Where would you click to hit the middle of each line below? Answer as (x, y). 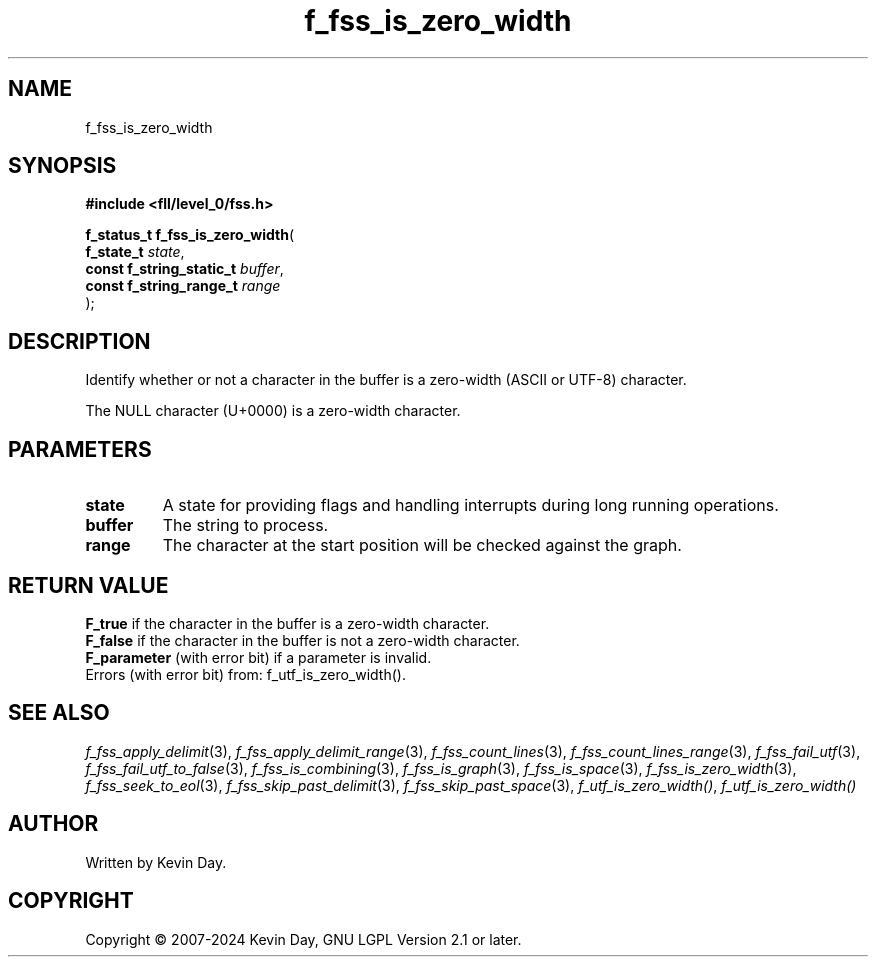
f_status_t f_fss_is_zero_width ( (190, 235)
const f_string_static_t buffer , (184, 269)
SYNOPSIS (62, 166)
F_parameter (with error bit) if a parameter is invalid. (258, 657)
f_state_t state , (135, 252)
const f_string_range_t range (183, 286)
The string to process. (245, 525)
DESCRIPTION (79, 341)
